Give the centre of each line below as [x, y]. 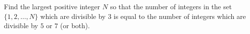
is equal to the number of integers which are [180, 16]
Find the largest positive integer [52, 6]
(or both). [75, 25]
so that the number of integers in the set [171, 6]
